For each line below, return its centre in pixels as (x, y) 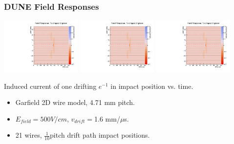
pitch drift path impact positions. (100, 135)
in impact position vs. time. (152, 86)
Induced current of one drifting (50, 86)
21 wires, (29, 135)
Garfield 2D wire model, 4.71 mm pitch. (75, 102)
